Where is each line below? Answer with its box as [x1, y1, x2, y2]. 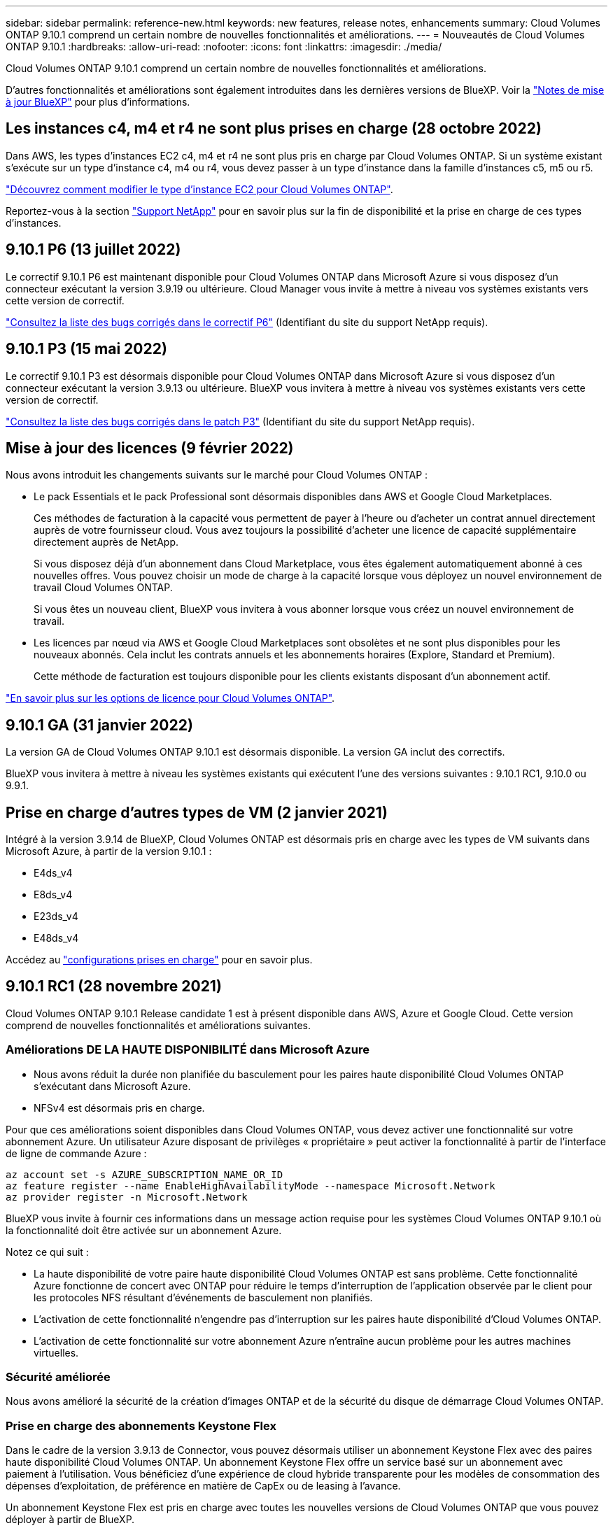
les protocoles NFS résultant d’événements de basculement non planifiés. [34, 1291, 373, 1303]
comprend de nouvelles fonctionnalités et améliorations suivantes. [6, 1019, 311, 1031]
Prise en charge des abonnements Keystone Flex [6, 1418, 276, 1433]
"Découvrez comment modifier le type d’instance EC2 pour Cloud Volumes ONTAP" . [6, 183, 393, 195]
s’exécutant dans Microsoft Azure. [34, 1080, 191, 1092]
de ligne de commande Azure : [6, 1147, 147, 1159]
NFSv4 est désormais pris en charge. [34, 1101, 205, 1114]
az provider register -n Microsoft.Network [6, 1191, 248, 1203]
